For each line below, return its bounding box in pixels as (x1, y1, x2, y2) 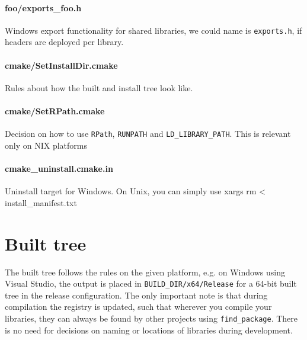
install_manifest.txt (5, 196, 77, 209)
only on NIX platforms (5, 139, 87, 151)
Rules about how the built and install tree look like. (5, 81, 193, 94)
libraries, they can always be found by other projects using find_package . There (5, 312, 298, 325)
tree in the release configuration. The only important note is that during (5, 288, 268, 301)
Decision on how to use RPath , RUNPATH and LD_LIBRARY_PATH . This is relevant (5, 127, 291, 140)
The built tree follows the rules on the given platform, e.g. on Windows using (5, 265, 285, 278)
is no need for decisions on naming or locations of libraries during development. (5, 323, 293, 336)
